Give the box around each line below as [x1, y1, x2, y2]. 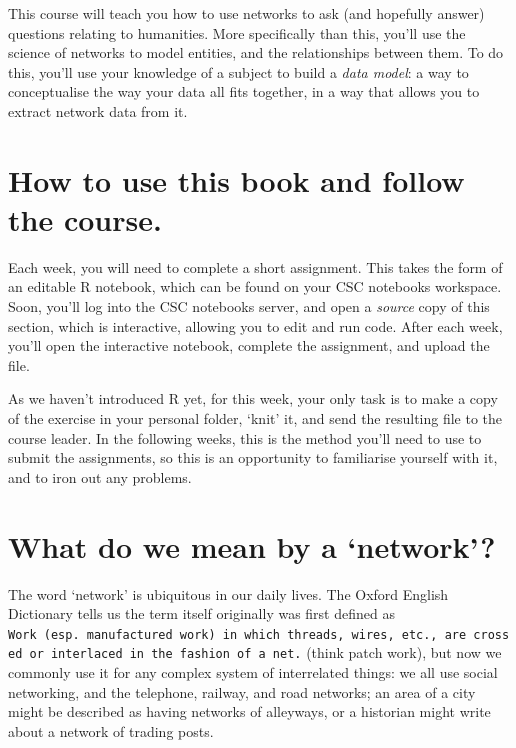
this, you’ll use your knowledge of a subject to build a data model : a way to [8, 61, 469, 82]
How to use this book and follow [8, 159, 465, 200]
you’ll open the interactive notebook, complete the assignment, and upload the [8, 335, 490, 356]
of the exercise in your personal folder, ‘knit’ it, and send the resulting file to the [8, 408, 503, 429]
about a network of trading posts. [8, 720, 214, 741]
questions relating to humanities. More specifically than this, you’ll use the [8, 22, 466, 43]
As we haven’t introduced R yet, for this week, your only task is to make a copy [8, 388, 498, 409]
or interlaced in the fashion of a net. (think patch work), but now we [29, 642, 502, 663]
